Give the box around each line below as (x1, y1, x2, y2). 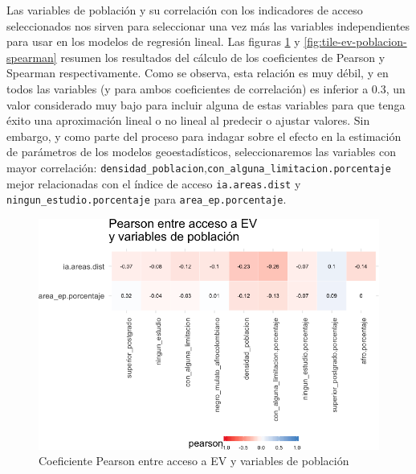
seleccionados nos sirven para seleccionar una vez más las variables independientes (6, 17, 410, 34)
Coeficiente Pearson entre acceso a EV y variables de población (39, 452, 349, 469)
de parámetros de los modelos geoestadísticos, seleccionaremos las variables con (6, 143, 396, 160)
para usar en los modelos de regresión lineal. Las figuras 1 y (6, 33, 300, 50)
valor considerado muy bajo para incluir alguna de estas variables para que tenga (6, 96, 406, 113)
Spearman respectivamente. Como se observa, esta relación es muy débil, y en (6, 64, 389, 81)
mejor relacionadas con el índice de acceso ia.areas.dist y (6, 175, 301, 192)
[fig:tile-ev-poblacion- (304, 33, 407, 50)
